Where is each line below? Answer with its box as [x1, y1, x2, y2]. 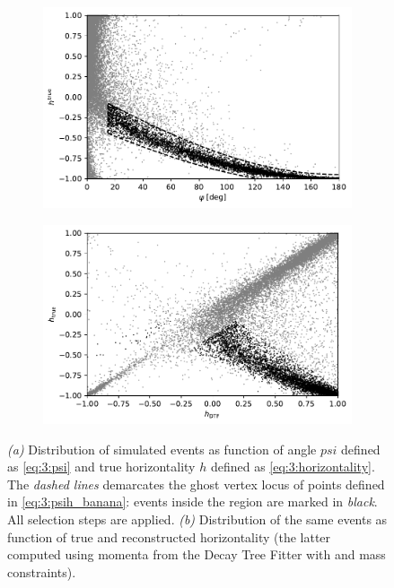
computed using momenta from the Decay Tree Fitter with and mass [7, 545, 386, 564]
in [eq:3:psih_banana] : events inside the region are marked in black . [7, 492, 378, 511]
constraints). [7, 562, 76, 581]
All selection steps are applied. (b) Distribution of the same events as [7, 509, 388, 528]
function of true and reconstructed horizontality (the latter [7, 527, 331, 546]
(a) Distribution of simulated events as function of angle [7, 439, 317, 458]
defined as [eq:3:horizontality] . [210, 457, 375, 476]
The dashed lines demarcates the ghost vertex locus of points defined [7, 474, 385, 493]
